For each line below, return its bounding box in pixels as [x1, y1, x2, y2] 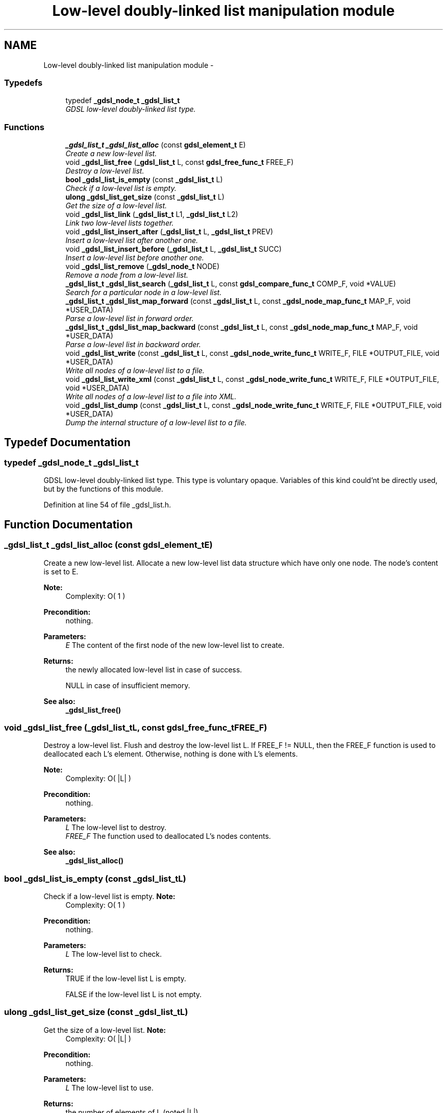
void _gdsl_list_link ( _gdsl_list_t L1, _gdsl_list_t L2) [65, 210, 238, 219]
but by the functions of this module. [43, 485, 163, 494]
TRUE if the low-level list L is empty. [65, 974, 186, 983]
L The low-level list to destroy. [65, 823, 167, 832]
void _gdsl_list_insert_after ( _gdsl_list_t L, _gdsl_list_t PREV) [65, 227, 274, 236]
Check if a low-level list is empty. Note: [43, 892, 176, 901]
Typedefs [4, 77, 43, 88]
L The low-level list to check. [65, 950, 162, 959]
